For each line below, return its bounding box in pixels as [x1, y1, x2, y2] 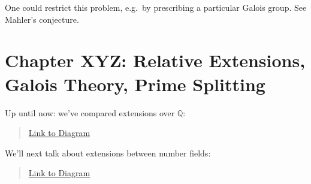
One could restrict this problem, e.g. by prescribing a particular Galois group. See [5, 1, 307, 13]
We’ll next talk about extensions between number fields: [5, 146, 211, 159]
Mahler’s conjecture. [5, 13, 79, 25]
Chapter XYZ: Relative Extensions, [5, 48, 306, 73]
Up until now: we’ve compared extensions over [5, 106, 175, 119]
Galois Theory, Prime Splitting [5, 71, 265, 96]
